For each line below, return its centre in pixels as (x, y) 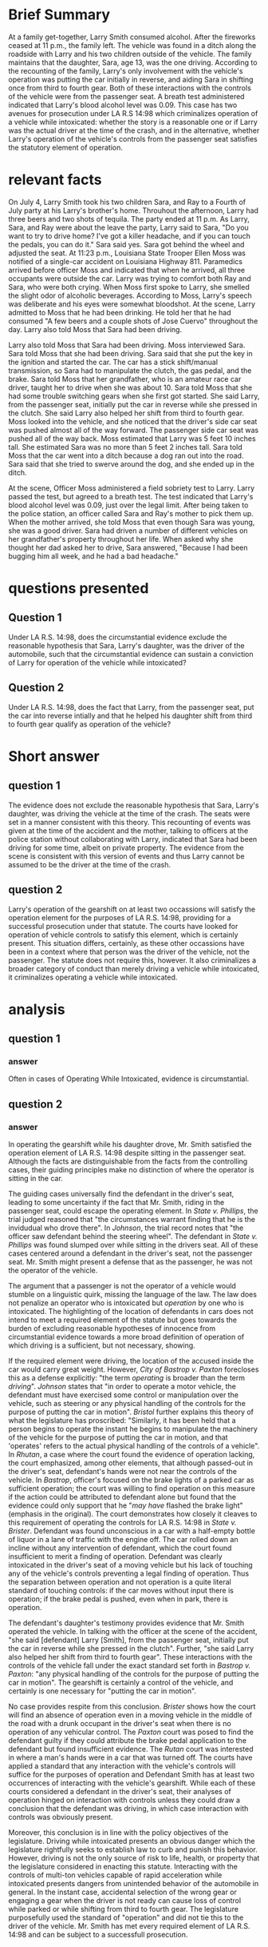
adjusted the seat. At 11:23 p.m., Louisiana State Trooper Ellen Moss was (127, 253)
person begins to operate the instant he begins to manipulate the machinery (133, 1429)
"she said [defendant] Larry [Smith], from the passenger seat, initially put (128, 1640)
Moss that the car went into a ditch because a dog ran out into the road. (126, 455)
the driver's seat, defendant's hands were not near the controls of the (123, 1472)
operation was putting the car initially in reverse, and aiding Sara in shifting (131, 79)
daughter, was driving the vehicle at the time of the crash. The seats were (129, 813)
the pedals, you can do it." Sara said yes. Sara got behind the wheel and (126, 244)
